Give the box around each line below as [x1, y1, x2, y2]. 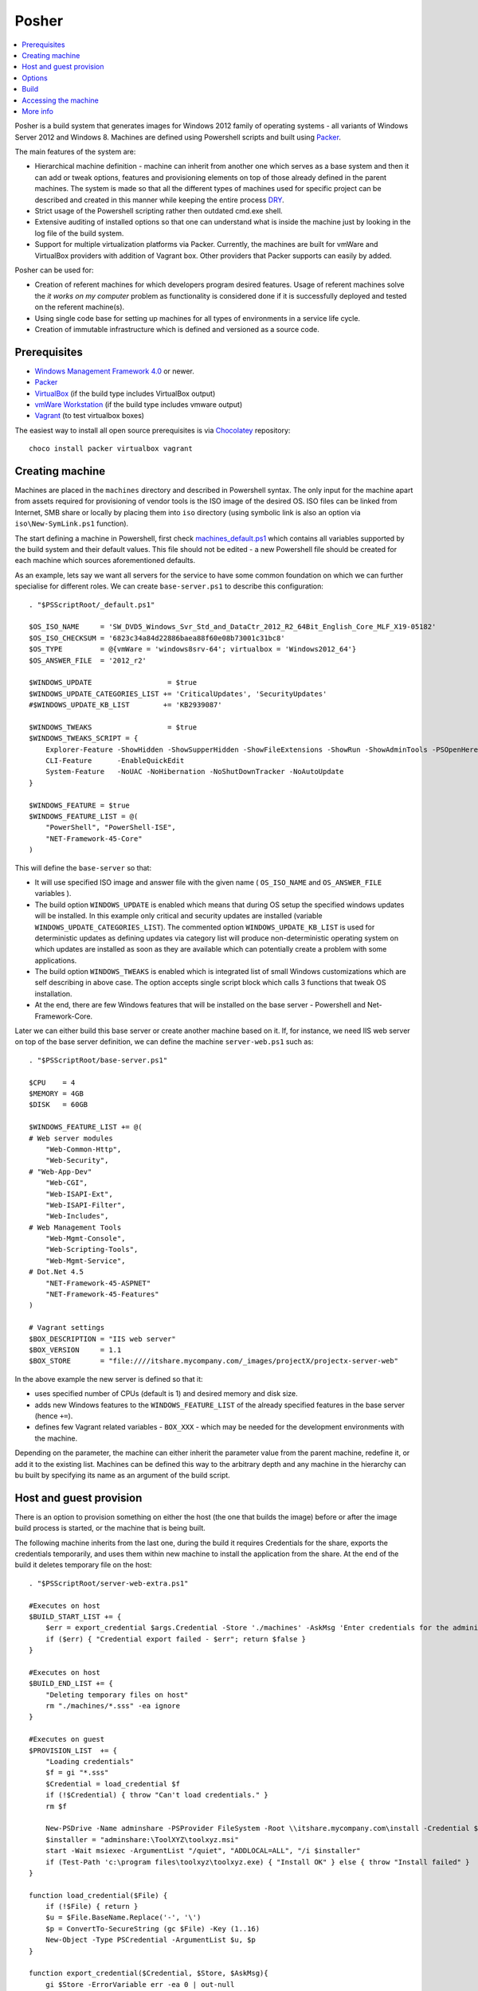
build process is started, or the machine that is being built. [14, 1524, 206, 1533]
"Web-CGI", [45, 1179, 88, 1187]
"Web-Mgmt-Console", [45, 1234, 126, 1243]
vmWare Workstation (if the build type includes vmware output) [34, 400, 243, 409]
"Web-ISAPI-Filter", [45, 1200, 126, 1210]
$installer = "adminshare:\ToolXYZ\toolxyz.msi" [45, 1835, 239, 1844]
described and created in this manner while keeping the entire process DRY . [34, 195, 284, 205]
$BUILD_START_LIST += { [29, 1612, 122, 1621]
